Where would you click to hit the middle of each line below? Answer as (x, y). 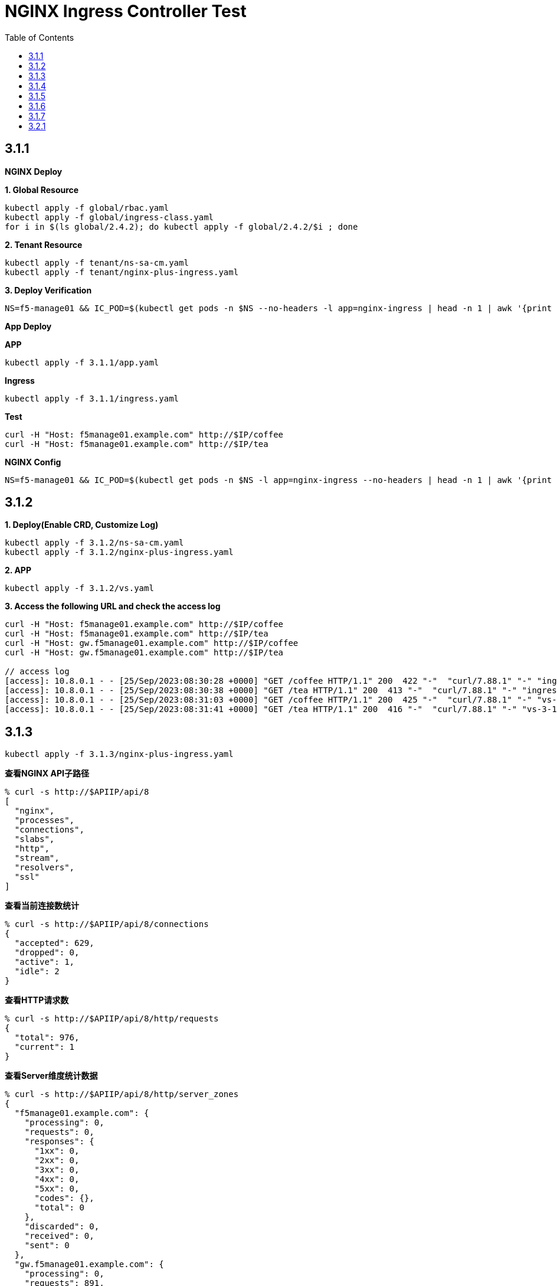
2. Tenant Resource (44, 244)
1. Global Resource (42, 190)
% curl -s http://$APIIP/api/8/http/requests (112, 1019)
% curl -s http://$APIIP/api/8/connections (107, 924)
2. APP (18, 570)
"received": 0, (59, 1236)
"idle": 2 (37, 972)
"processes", (45, 820)
